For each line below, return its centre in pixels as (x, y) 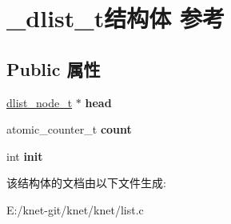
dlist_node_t (40, 102)
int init (25, 156)
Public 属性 (54, 68)
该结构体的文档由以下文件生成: (86, 183)
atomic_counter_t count (69, 129)
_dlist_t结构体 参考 (115, 18)
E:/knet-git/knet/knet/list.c (75, 209)
